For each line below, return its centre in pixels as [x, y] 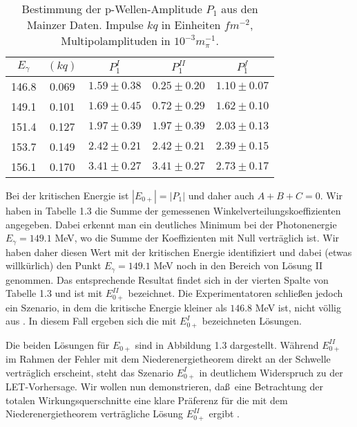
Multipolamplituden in [116, 40]
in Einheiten [191, 25]
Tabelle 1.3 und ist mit [54, 293]
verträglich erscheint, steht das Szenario [90, 372]
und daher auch [221, 195]
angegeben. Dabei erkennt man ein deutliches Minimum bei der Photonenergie [171, 224]
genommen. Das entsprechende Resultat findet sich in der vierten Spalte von [167, 279]
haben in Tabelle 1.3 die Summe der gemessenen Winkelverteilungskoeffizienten [173, 210]
